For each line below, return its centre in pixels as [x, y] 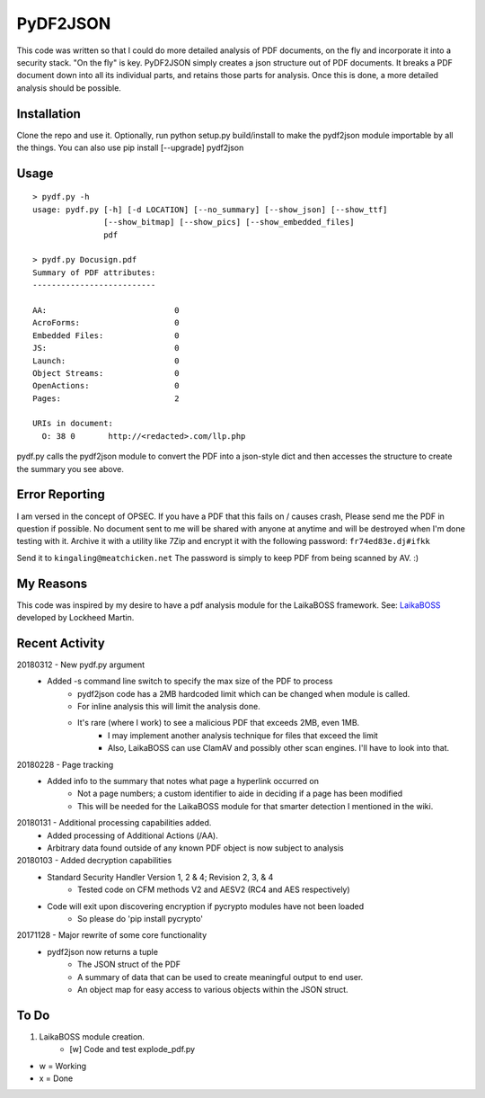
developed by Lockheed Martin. [75, 617]
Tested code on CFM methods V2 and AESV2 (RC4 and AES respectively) [214, 889]
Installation [48, 114]
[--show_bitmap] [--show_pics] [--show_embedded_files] [229, 222]
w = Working [63, 1066]
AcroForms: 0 [106, 323]
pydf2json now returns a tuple [103, 951]
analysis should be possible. [69, 88]
